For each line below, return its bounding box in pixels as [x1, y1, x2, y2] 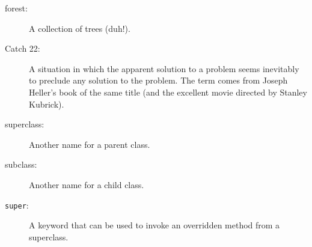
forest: [5, 2, 28, 14]
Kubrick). [29, 97, 64, 110]
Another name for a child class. [29, 178, 144, 191]
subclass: [5, 158, 37, 171]
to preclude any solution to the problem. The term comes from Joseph [29, 74, 288, 87]
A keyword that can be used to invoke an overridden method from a [29, 219, 280, 231]
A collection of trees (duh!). [29, 22, 130, 34]
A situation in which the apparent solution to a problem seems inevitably [29, 62, 299, 75]
